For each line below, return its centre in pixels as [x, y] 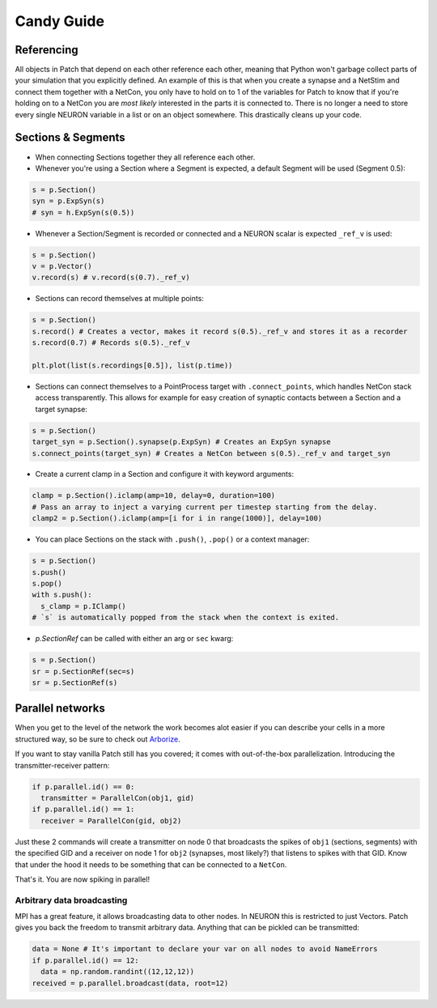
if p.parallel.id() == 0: [83, 787]
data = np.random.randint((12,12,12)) [117, 972]
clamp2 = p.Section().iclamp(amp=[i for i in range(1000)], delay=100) [177, 519]
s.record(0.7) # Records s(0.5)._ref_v [111, 343]
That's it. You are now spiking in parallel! [82, 879]
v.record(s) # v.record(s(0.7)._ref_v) [111, 278]
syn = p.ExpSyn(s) [68, 201]
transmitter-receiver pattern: [62, 765]
